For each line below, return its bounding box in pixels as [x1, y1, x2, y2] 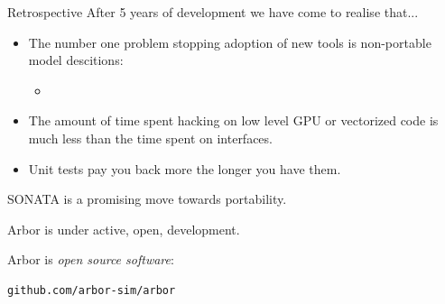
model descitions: [28, 51, 124, 69]
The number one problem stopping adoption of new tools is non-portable [28, 32, 431, 51]
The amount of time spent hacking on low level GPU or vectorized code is [28, 111, 439, 130]
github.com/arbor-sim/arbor [7, 283, 176, 297]
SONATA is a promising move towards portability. [7, 189, 287, 208]
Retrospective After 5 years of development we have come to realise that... [7, 3, 419, 21]
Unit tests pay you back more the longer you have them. [28, 159, 341, 178]
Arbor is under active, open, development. [7, 219, 240, 238]
